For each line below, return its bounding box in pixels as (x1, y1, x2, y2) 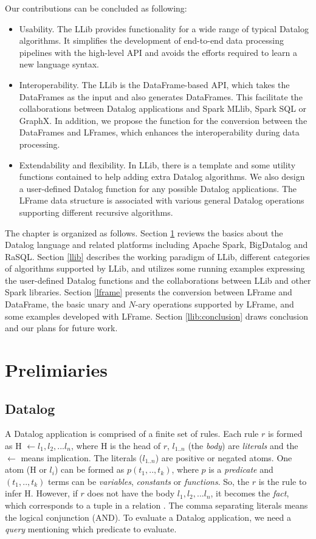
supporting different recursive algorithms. (19, 205, 173, 218)
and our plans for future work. (5, 321, 118, 334)
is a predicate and (208, 463, 273, 476)
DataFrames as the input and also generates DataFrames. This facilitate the (19, 90, 303, 103)
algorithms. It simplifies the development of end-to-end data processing (19, 34, 284, 47)
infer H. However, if (5, 487, 78, 500)
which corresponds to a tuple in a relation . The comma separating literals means (5, 498, 308, 511)
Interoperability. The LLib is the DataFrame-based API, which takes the (19, 78, 290, 91)
